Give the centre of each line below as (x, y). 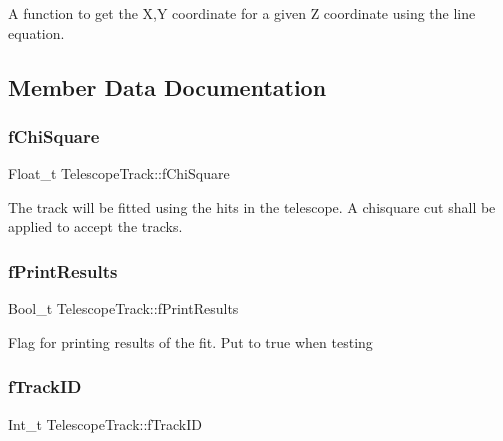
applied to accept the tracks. (95, 226)
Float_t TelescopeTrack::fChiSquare (119, 173)
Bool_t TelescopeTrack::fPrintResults (123, 308)
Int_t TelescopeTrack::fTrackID (105, 423)
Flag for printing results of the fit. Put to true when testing (190, 341)
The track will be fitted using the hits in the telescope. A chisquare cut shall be (252, 206)
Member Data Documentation (167, 86)
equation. (36, 32)
